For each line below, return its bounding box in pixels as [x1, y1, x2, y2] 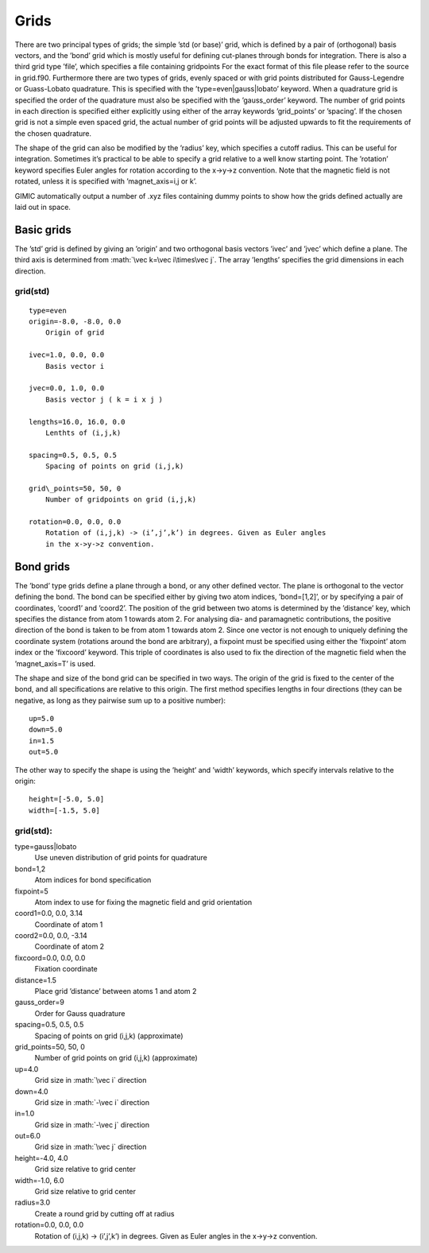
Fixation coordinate [34, 964, 99, 974]
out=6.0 [14, 1131, 41, 1141]
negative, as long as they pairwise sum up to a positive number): [14, 696, 226, 705]
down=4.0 [14, 1086, 48, 1096]
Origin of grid [44, 328, 105, 337]
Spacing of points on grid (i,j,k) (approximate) [34, 1030, 184, 1041]
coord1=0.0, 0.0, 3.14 [14, 909, 83, 918]
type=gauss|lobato [14, 841, 77, 851]
